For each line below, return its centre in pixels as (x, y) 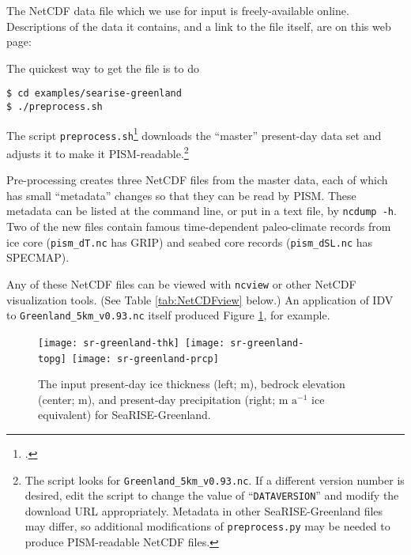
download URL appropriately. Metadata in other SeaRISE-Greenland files (204, 510)
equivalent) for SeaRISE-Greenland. (124, 415)
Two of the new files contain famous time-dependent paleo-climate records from (199, 227)
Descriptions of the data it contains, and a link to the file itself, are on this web (199, 26)
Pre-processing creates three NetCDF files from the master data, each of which (197, 180)
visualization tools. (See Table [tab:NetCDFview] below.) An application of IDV (200, 299)
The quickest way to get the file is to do (103, 68)
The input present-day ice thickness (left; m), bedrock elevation (192, 384)
